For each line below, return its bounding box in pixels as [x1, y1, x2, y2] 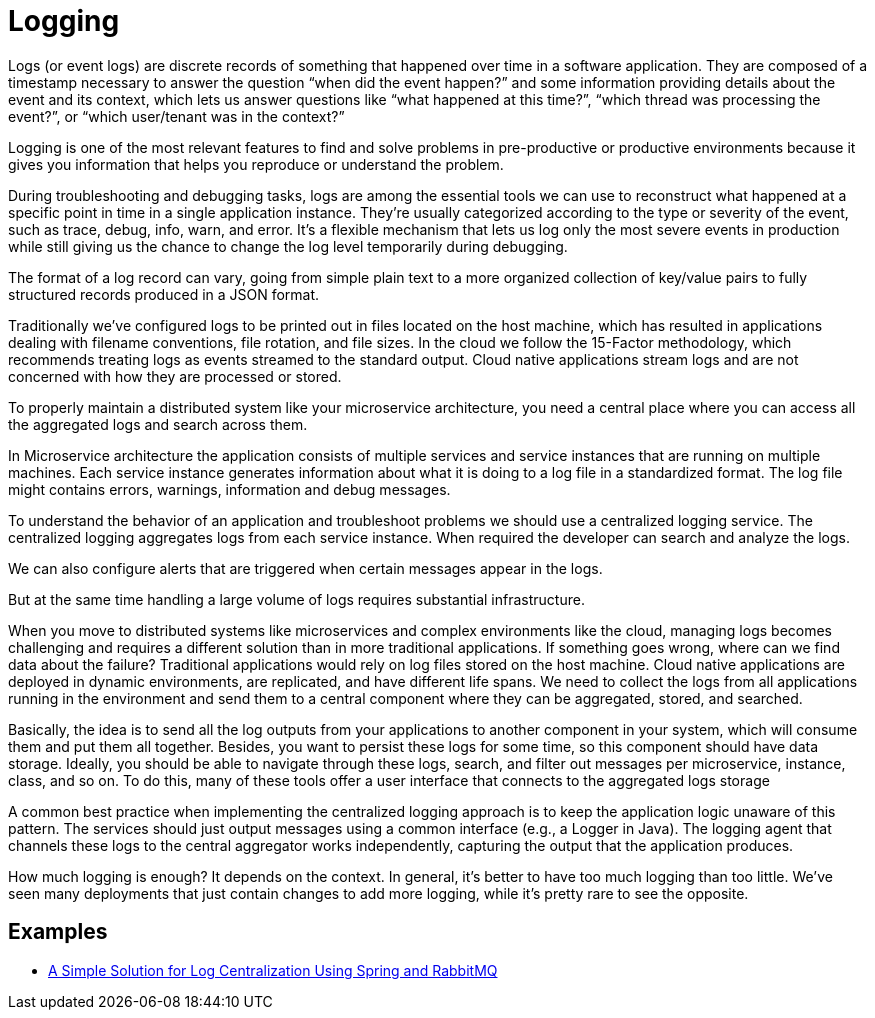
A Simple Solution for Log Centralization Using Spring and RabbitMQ [48, 961, 498, 979]
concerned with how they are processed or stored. [8, 367, 342, 385]
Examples [8, 919, 108, 945]
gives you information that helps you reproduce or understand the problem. [8, 155, 504, 173]
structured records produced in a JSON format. [8, 285, 320, 303]
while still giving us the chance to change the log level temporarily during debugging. [8, 237, 568, 255]
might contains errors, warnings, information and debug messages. [8, 480, 451, 498]
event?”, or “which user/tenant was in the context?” [8, 107, 345, 125]
